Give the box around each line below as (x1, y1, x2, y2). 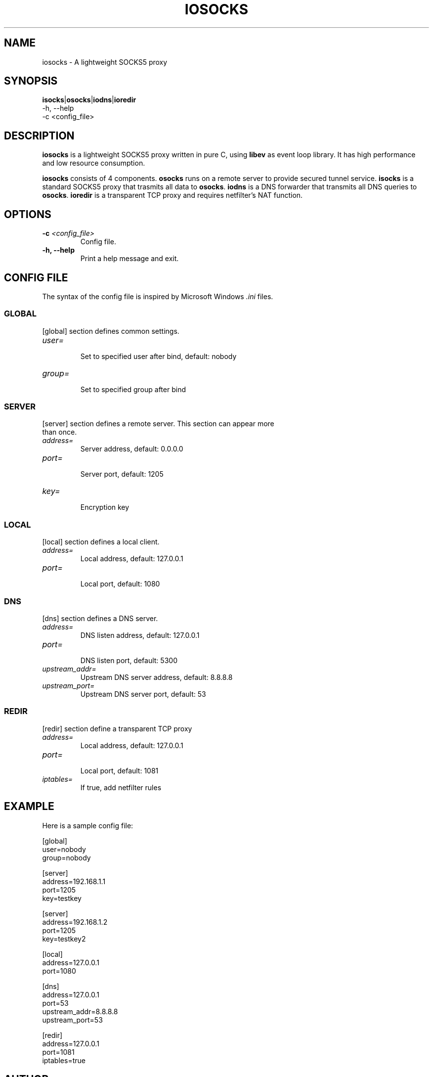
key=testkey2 (42, 934, 86, 943)
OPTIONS (4, 208, 51, 221)
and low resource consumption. (42, 159, 145, 168)
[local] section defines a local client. (42, 538, 160, 546)
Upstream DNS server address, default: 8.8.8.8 (80, 673, 233, 681)
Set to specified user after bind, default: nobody (80, 352, 237, 360)
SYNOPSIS (4, 75, 58, 88)
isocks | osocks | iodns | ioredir (42, 95, 136, 104)
